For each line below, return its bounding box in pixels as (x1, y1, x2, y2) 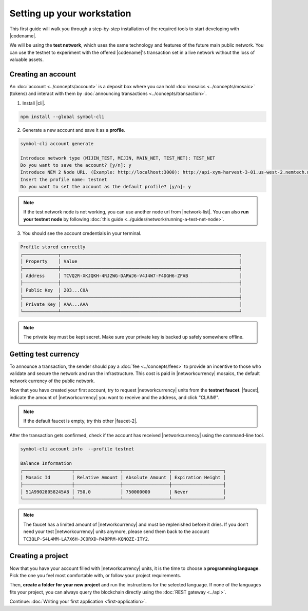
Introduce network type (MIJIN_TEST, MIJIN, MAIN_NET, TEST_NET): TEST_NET (20, 155, 216, 161)
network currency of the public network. (9, 378, 95, 384)
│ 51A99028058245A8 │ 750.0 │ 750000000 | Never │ (20, 489, 226, 495)
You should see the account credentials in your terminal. (22, 230, 142, 236)
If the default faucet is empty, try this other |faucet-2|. (23, 418, 138, 424)
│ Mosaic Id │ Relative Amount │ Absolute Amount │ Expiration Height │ (20, 475, 226, 481)
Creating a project (9, 551, 69, 560)
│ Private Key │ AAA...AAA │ (20, 302, 242, 307)
